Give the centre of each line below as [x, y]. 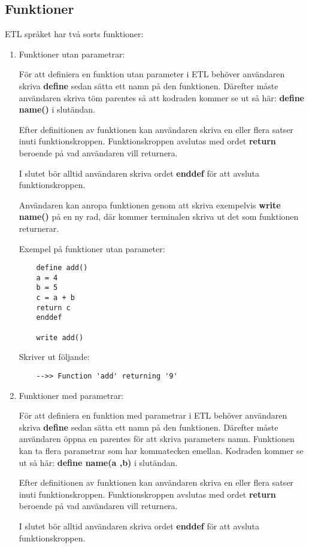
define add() [62, 268]
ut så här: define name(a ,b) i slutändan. [98, 462]
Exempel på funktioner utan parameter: [92, 248]
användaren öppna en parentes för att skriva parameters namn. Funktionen [157, 439]
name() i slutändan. [57, 109]
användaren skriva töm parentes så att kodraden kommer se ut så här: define [161, 97]
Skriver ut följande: [54, 357]
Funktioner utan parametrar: [72, 54]
